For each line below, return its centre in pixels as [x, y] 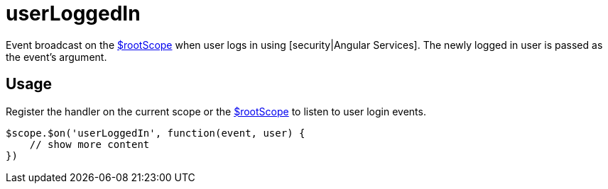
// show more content [89, 144]
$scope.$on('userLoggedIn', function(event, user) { [156, 133]
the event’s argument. [56, 57]
